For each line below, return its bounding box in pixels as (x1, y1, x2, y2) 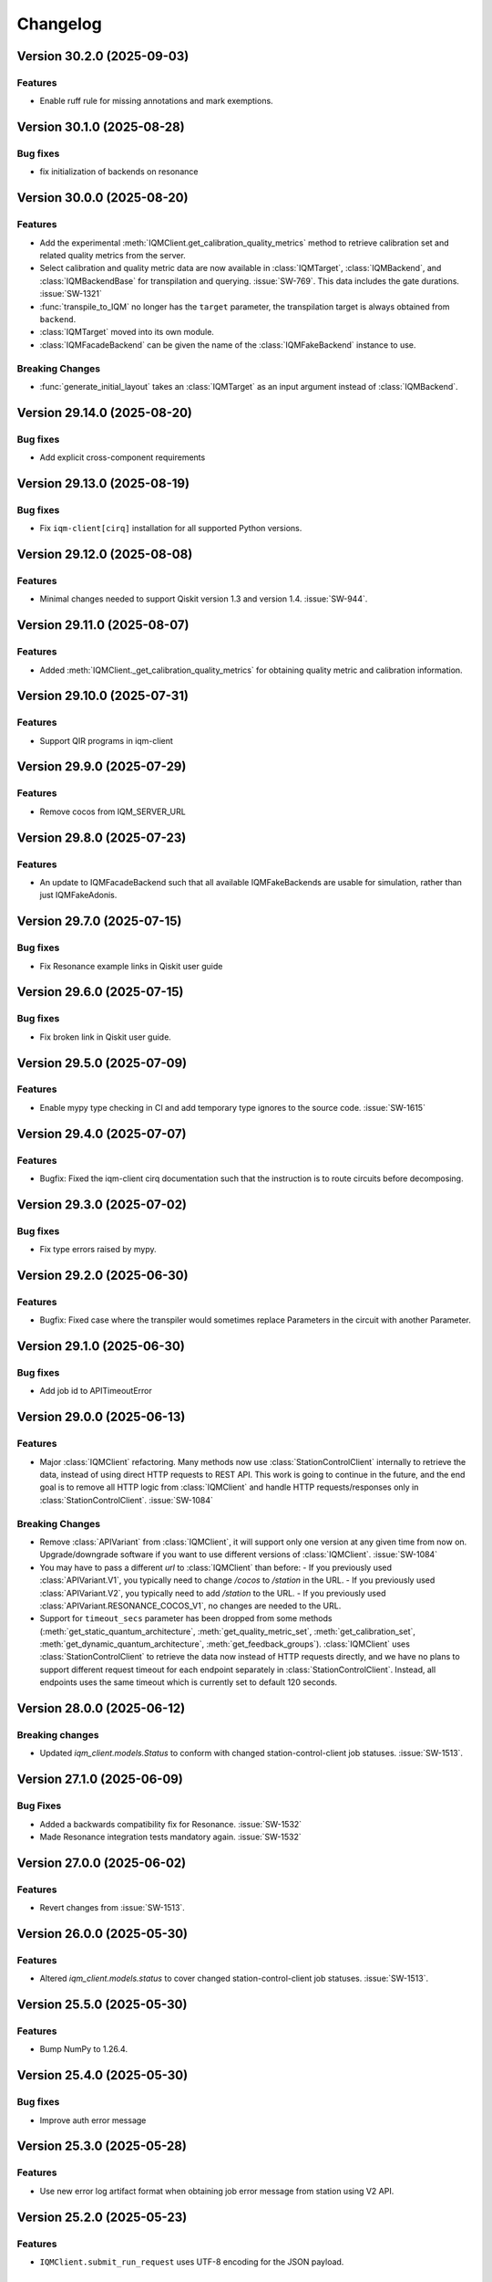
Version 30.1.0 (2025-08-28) (16, 120, 186, 135)
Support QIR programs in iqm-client (39, 735, 173, 746)
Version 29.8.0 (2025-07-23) (16, 830, 187, 845)
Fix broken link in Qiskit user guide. (39, 1031, 172, 1042)
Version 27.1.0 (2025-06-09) (16, 1772, 184, 1787)
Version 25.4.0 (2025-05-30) (16, 2067, 189, 2083)
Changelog (16, 14, 102, 34)
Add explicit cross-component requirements (39, 452, 206, 463)
